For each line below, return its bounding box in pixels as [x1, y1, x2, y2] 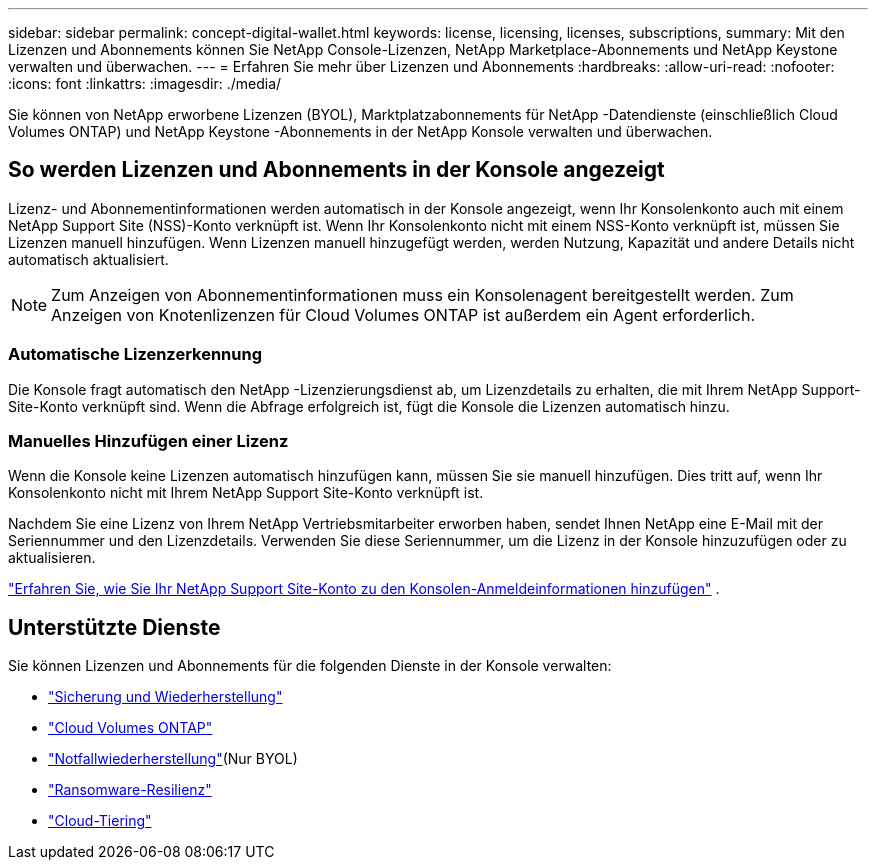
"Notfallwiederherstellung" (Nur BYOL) [48, 750, 298, 768]
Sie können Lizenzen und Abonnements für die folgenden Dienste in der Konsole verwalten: [8, 657, 612, 675]
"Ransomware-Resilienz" [48, 781, 212, 799]
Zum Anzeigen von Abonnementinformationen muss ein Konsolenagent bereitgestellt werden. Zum [51, 284, 794, 305]
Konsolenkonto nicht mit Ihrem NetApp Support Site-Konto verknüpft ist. [8, 484, 484, 502]
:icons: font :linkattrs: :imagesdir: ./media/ [8, 75, 282, 92]
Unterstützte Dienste [8, 614, 221, 640]
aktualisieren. [8, 549, 96, 567]
